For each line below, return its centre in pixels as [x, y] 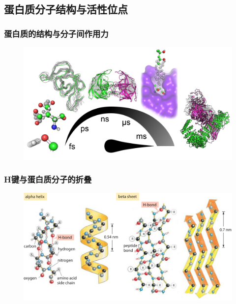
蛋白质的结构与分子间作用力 [56, 33]
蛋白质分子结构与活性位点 [66, 9]
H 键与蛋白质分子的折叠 [48, 179]
